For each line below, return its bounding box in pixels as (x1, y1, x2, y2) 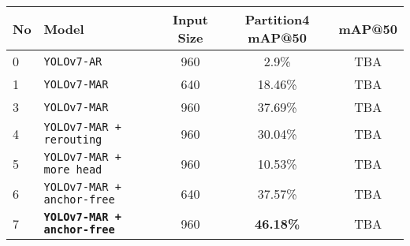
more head (43, 163, 102, 176)
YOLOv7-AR (43, 54, 102, 68)
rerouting (43, 133, 102, 146)
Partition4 (244, 10, 310, 28)
